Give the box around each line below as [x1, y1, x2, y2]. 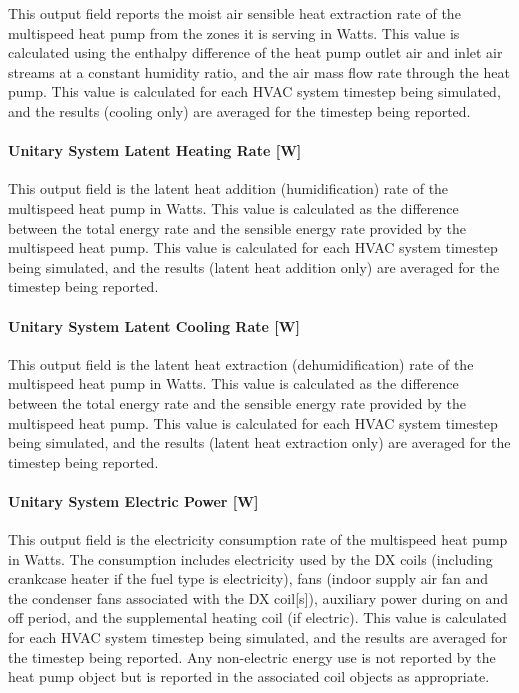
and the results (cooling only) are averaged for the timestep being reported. [8, 100, 471, 121]
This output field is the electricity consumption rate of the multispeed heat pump [8, 529, 508, 550]
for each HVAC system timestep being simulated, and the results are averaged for [8, 627, 508, 648]
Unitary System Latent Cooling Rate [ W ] [8, 315, 300, 336]
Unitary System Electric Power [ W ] [8, 490, 259, 511]
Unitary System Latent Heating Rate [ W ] [8, 140, 302, 161]
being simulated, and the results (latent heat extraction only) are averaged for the [8, 432, 511, 453]
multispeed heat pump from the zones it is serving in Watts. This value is [8, 22, 460, 43]
